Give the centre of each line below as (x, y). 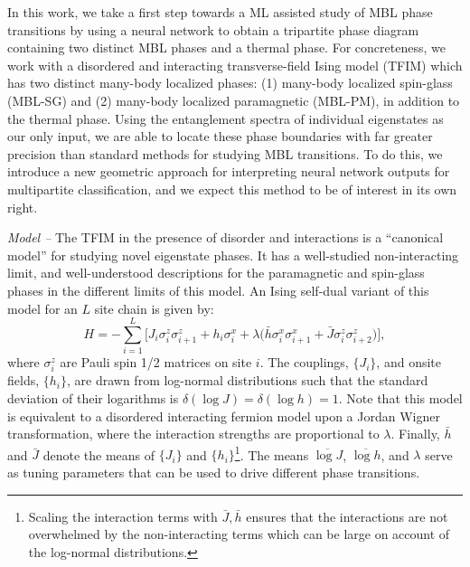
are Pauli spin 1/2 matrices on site (156, 362)
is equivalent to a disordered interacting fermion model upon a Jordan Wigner (224, 416)
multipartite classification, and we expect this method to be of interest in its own (232, 189)
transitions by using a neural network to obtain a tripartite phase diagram (213, 29)
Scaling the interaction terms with (123, 516)
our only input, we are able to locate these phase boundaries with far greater (220, 136)
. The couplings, (304, 362)
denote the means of (99, 454)
